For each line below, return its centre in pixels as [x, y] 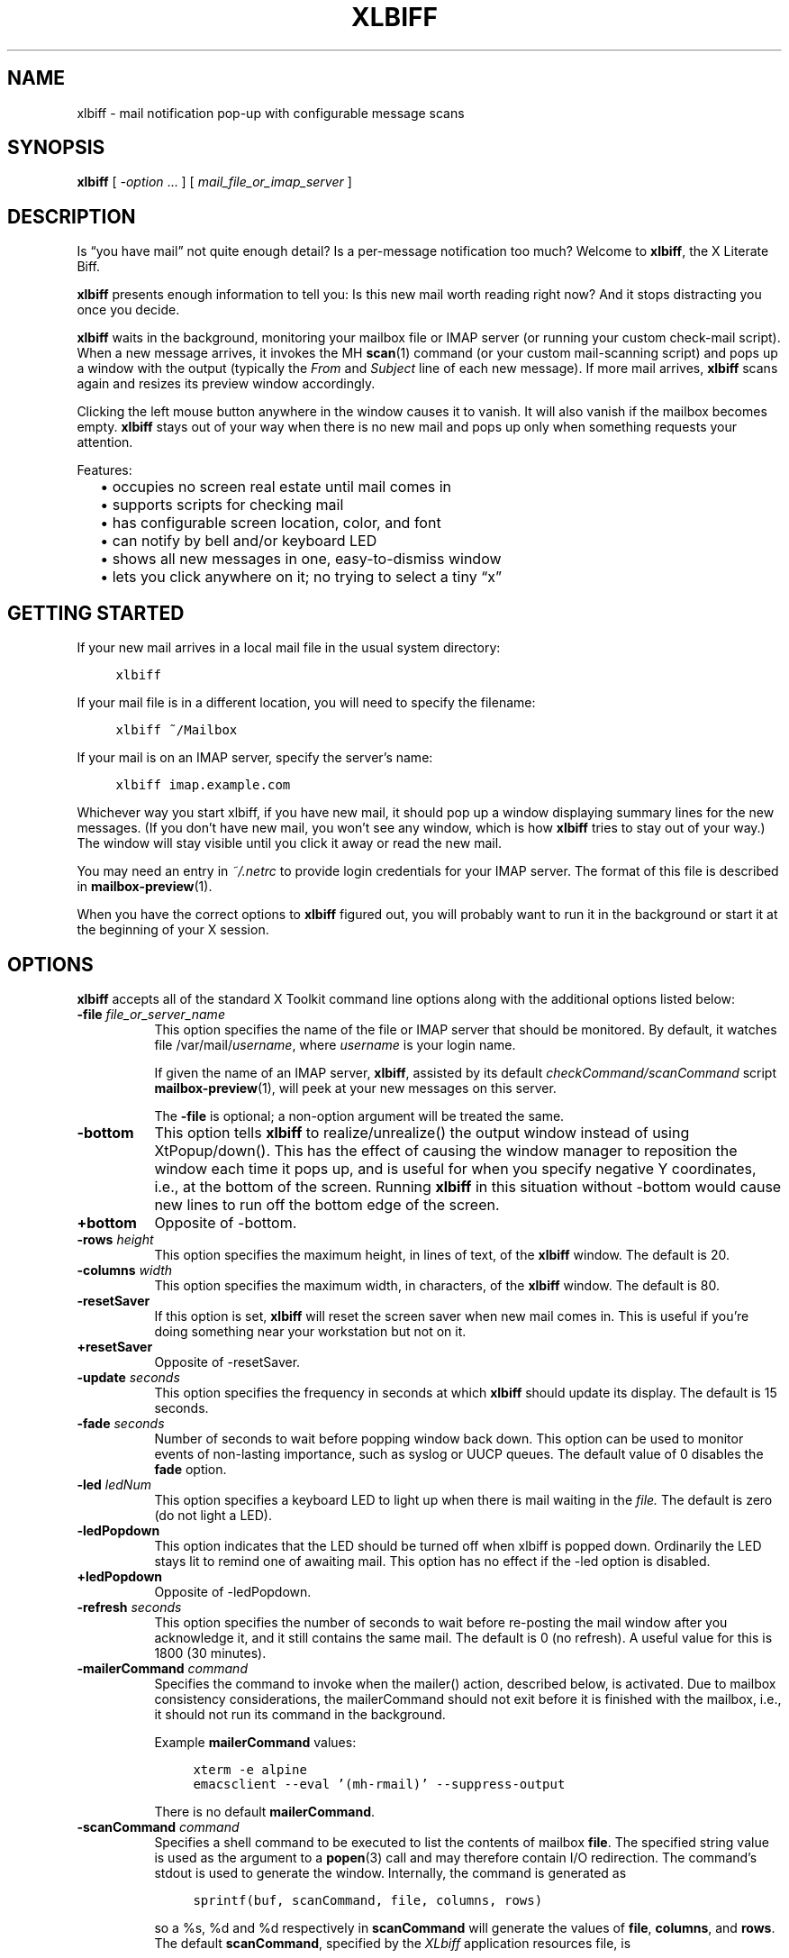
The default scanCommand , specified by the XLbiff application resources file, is [393, 1943]
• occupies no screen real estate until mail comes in [276, 487]
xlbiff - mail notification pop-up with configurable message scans [271, 113]
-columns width [125, 1270]
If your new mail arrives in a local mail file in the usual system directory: [289, 648]
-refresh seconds [129, 1607]
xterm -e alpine [250, 1769]
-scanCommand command [158, 1826]
